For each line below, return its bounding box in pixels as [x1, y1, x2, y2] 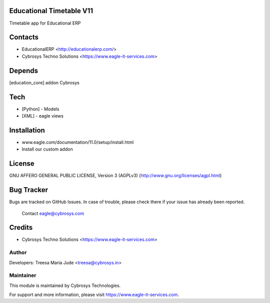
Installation [9, 126, 45, 134]
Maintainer [9, 272, 36, 279]
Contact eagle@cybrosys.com [21, 210, 84, 216]
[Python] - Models [21, 106, 59, 112]
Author [9, 249, 27, 256]
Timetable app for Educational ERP [9, 20, 81, 26]
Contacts [9, 33, 39, 42]
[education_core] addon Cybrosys [9, 79, 79, 85]
